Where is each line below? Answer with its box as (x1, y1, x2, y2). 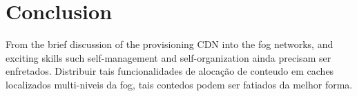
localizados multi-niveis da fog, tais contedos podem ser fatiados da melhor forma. (6, 77, 353, 91)
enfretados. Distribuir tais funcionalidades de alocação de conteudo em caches (6, 64, 334, 78)
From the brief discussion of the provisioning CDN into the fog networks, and (6, 37, 334, 51)
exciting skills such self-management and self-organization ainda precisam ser (6, 50, 331, 64)
